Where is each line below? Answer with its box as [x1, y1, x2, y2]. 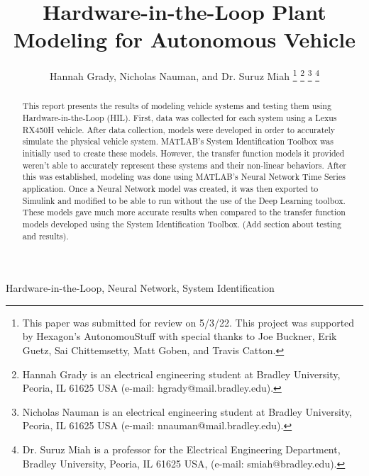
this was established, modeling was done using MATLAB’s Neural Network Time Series [22, 171, 346, 183]
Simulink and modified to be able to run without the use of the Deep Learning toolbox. [22, 194, 346, 206]
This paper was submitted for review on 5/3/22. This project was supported [22, 314, 355, 329]
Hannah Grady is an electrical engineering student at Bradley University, [22, 366, 341, 381]
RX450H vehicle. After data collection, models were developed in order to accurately [22, 123, 336, 135]
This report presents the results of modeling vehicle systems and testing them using [22, 100, 331, 112]
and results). [22, 229, 69, 242]
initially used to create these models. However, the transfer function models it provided [22, 147, 345, 159]
